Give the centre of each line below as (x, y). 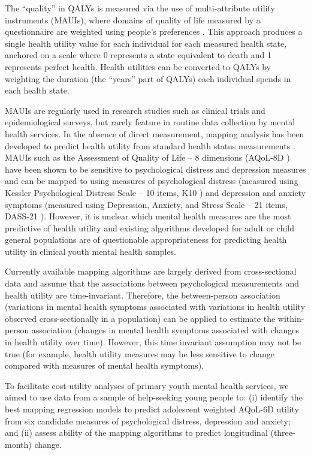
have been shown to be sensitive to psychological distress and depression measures (155, 169)
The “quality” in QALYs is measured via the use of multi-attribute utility (140, 8)
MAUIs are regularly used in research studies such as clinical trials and (135, 110)
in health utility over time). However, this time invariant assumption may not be (153, 342)
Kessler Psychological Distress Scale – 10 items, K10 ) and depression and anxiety (155, 192)
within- (291, 318)
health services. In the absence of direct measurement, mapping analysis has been (155, 133)
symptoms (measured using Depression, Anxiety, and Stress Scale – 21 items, (146, 204)
